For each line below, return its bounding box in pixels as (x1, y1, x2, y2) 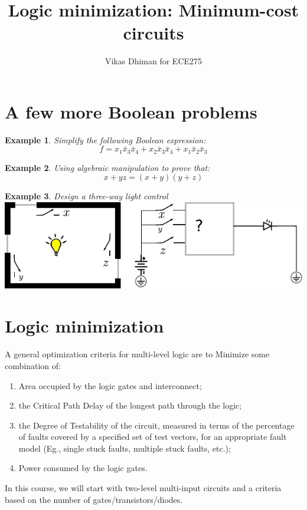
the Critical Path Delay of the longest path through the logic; (18, 399, 242, 412)
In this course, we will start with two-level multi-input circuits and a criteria (5, 482, 282, 494)
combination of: (5, 359, 61, 371)
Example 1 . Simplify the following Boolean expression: (5, 133, 206, 146)
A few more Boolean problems (5, 99, 257, 123)
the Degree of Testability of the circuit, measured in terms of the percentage (18, 419, 295, 431)
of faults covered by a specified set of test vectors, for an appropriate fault (18, 430, 287, 443)
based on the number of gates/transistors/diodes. (5, 493, 183, 505)
